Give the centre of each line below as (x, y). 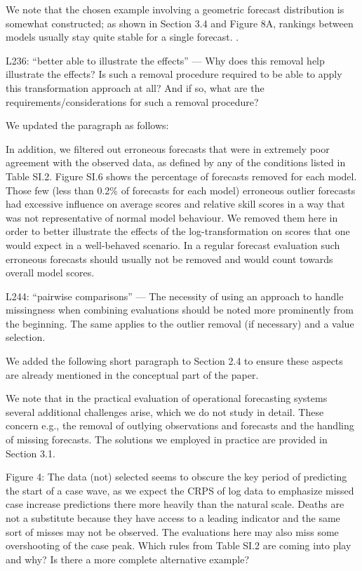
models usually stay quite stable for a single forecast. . (122, 37)
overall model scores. (50, 273)
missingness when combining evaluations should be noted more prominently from (180, 310)
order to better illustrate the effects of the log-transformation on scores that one (178, 231)
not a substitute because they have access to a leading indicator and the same (173, 518)
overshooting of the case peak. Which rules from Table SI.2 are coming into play (179, 545)
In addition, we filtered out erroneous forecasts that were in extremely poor (168, 148)
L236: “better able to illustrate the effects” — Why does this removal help (165, 60)
